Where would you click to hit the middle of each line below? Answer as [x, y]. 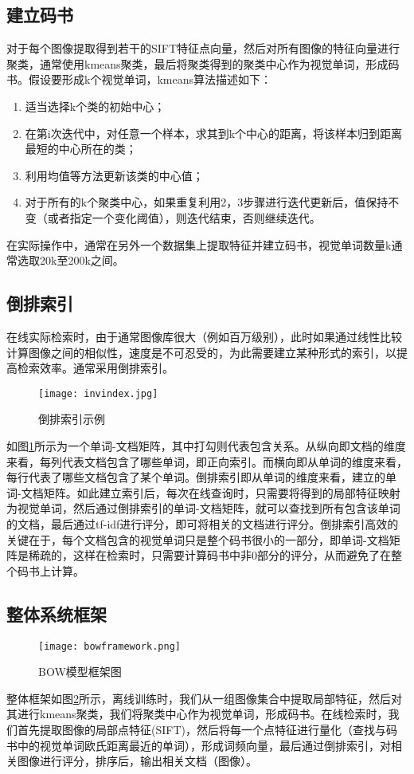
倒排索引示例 [72, 419]
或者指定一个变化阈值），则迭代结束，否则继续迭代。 [184, 217]
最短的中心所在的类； [81, 149]
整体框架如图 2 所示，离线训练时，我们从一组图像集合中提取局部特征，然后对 [204, 698]
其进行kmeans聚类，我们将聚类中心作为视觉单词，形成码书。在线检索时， [197, 714]
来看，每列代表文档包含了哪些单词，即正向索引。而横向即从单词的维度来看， [207, 461]
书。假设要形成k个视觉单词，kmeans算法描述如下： [139, 79]
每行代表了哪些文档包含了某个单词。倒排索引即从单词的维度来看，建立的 [196, 477]
